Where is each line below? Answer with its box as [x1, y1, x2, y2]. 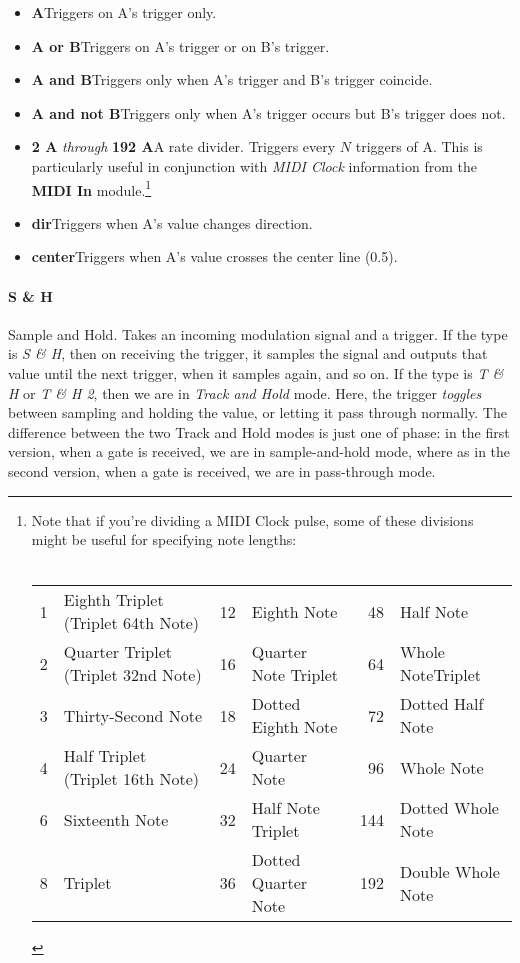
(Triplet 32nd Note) [63, 663, 202, 687]
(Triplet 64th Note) [63, 611, 199, 635]
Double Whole [400, 859, 500, 883]
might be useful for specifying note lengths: [31, 529, 297, 550]
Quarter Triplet [63, 640, 172, 664]
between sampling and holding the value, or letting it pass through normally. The [8, 402, 507, 423]
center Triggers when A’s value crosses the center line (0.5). [31, 246, 398, 267]
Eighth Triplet [63, 588, 164, 612]
